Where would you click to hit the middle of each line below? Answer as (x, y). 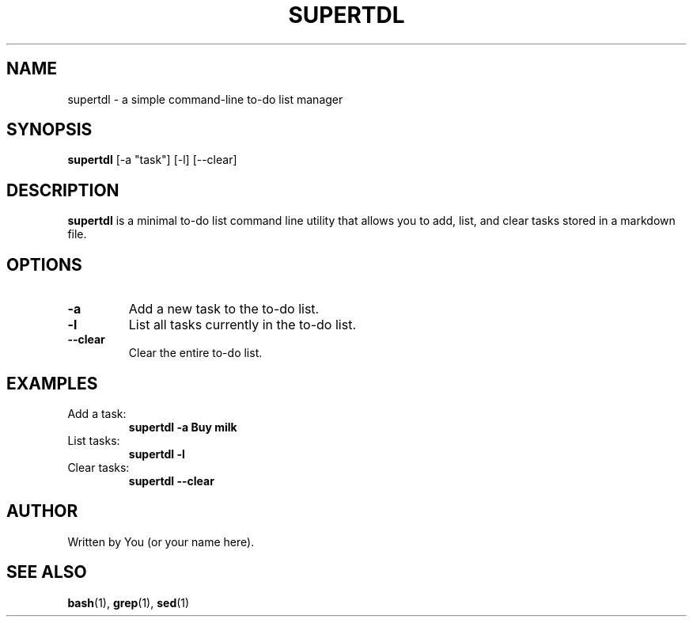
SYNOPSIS (49, 130)
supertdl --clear (171, 481)
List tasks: (94, 440)
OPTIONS (44, 264)
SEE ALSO (47, 572)
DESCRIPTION (63, 190)
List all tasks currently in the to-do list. (242, 325)
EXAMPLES (52, 383)
